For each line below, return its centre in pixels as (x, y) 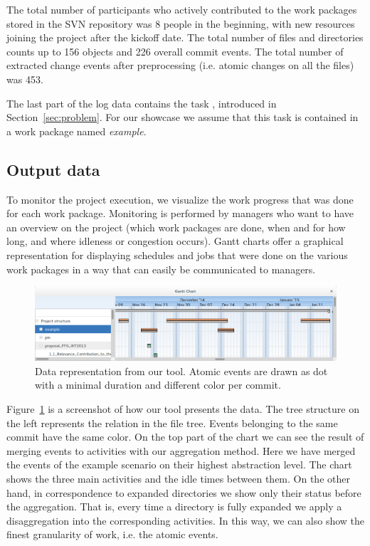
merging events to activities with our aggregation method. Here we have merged (181, 450)
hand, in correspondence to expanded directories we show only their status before (184, 492)
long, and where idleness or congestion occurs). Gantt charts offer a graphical (175, 241)
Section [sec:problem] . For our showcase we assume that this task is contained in (183, 117)
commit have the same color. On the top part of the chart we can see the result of (185, 437)
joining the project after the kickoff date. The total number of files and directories (185, 37)
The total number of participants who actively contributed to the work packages (182, 9)
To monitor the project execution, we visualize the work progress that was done (180, 199)
